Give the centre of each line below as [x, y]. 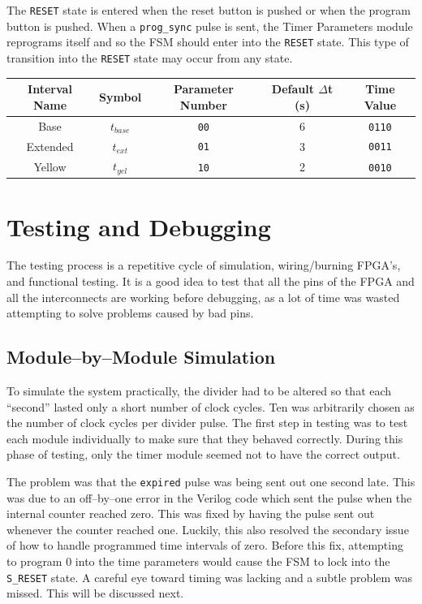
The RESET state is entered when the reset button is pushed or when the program [209, 10]
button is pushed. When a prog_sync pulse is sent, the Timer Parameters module [210, 26]
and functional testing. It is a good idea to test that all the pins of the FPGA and [211, 281]
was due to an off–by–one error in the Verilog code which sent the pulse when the [209, 497]
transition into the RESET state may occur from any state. [150, 57]
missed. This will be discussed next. [95, 593]
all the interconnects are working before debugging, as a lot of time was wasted [203, 297]
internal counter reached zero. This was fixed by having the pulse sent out [191, 513]
